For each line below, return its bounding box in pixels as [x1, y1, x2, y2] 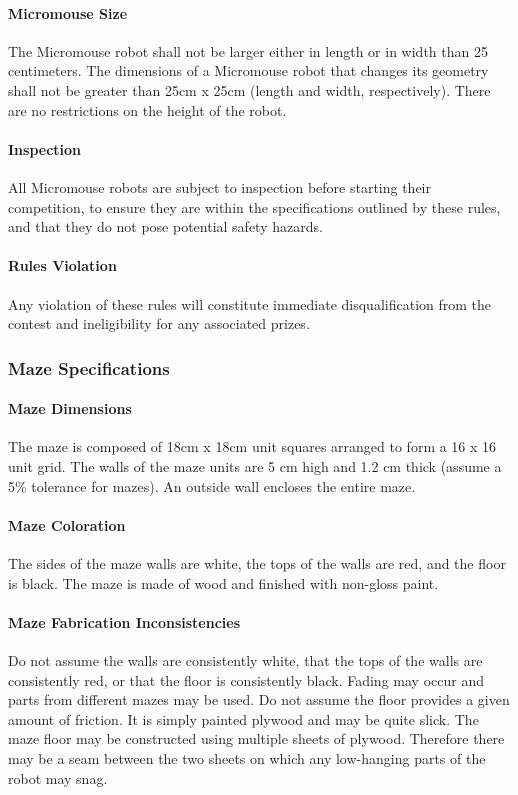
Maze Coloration [8, 514, 126, 535]
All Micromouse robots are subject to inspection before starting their [8, 176, 431, 197]
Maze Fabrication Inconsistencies [8, 611, 241, 632]
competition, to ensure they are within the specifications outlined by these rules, [8, 196, 501, 217]
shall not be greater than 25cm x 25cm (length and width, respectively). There [8, 79, 491, 100]
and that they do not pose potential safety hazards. [8, 216, 323, 237]
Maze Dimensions [8, 398, 132, 419]
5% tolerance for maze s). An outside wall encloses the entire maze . [8, 475, 416, 496]
